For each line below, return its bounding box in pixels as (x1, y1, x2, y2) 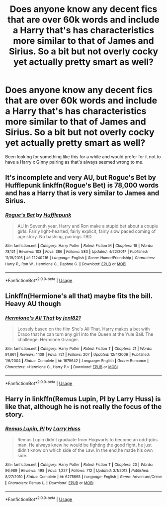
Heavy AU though (5, 300, 61, 308)
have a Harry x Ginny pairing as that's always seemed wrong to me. (5, 159, 144, 165)
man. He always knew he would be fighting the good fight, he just (17, 442, 152, 448)
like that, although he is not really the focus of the (5, 403, 162, 411)
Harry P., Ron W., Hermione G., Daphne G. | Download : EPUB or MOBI (5, 261, 127, 267)
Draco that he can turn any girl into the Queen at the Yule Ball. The (17, 331, 154, 337)
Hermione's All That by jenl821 (5, 314, 81, 321)
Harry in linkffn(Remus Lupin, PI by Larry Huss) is (5, 395, 161, 404)
